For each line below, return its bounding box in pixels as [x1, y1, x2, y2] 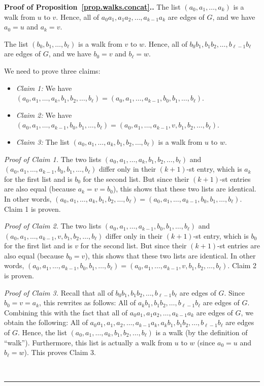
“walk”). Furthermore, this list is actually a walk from [4, 337, 173, 347]
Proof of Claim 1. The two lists [4, 153, 102, 164]
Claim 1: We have [16, 82, 72, 93]
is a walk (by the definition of [155, 327, 248, 338]
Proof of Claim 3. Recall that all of [4, 287, 113, 298]
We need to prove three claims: [4, 65, 101, 76]
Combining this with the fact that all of [4, 307, 128, 317]
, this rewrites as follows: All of [39, 297, 136, 308]
